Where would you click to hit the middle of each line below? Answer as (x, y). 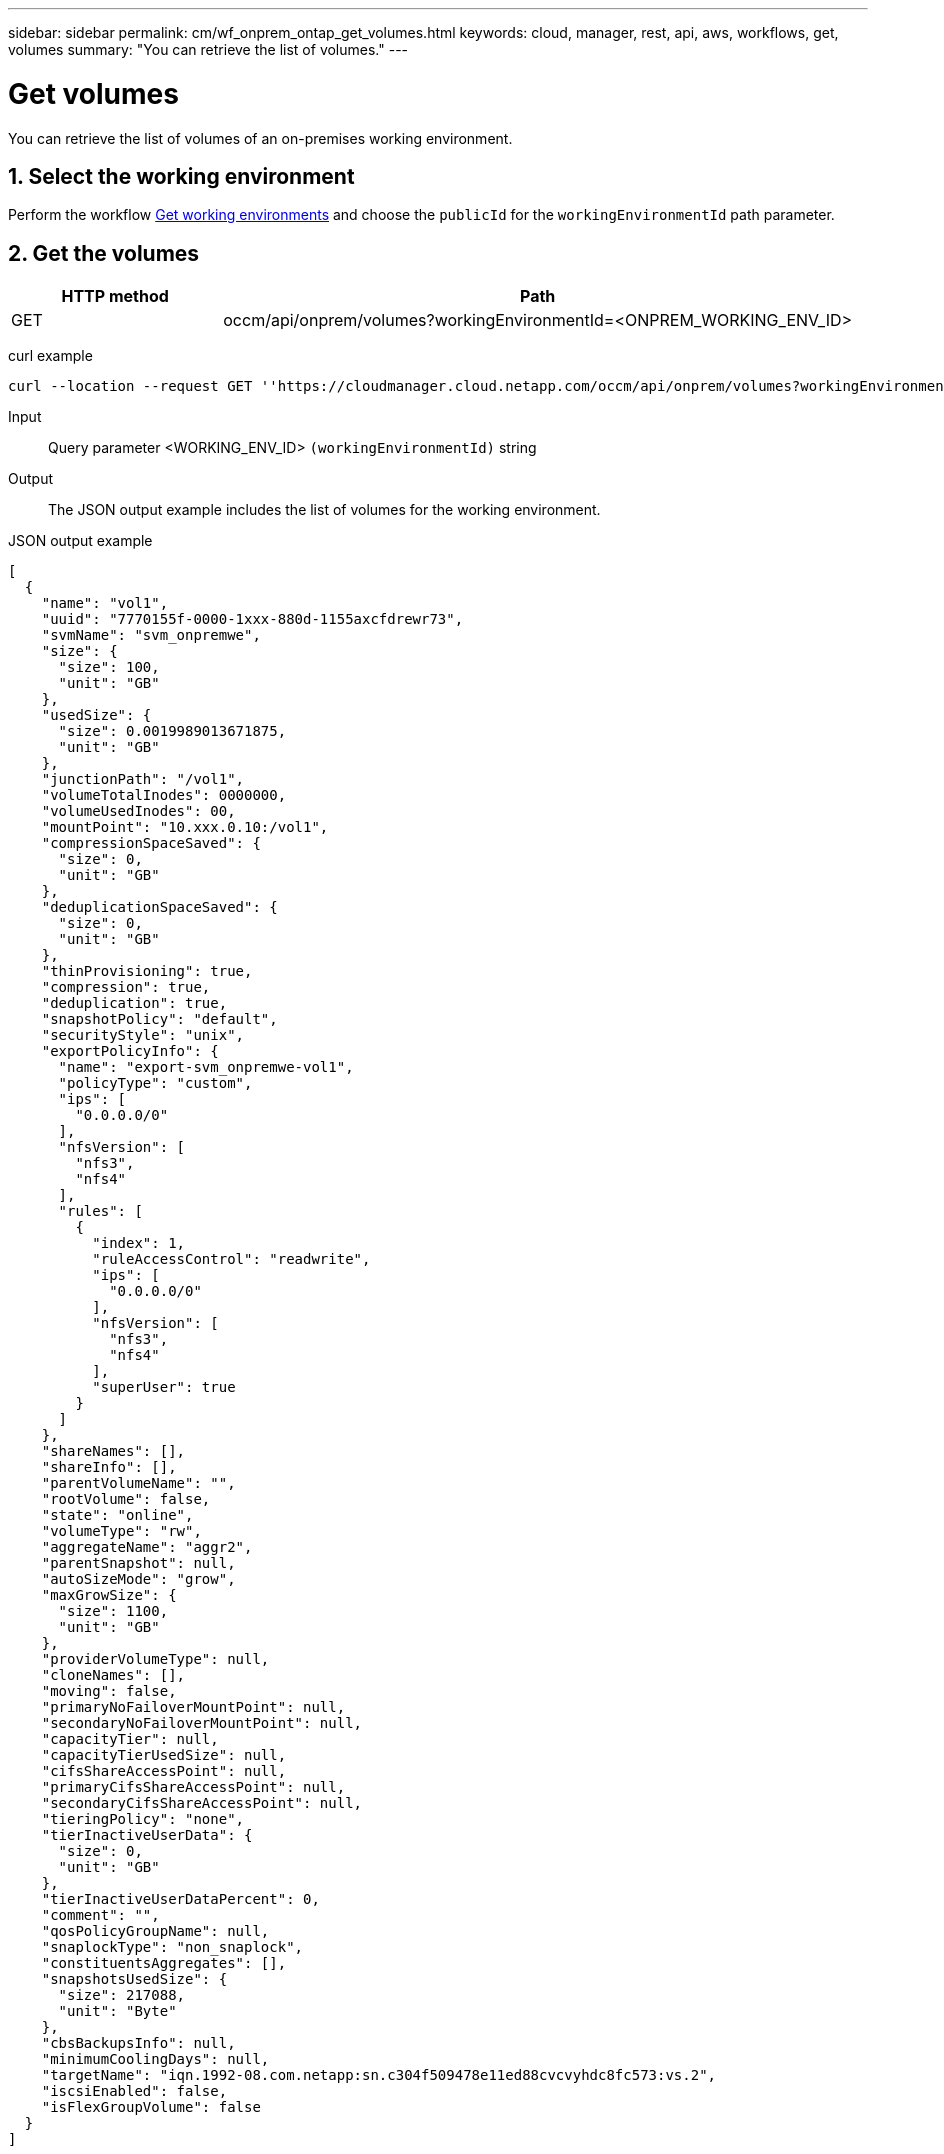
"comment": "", (100, 1915)
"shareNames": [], (113, 1451)
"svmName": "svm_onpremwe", (151, 635)
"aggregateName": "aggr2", (147, 1547)
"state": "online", (117, 1515)
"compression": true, (126, 987)
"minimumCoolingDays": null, (155, 2059)
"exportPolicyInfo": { (130, 1051)
